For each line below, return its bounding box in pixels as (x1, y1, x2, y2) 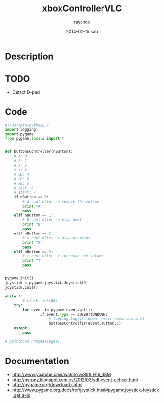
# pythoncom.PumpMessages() (5, 339, 62, 344)
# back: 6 (14, 186, 34, 191)
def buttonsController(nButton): (5, 149, 73, 154)
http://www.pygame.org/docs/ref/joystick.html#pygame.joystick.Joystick (12, 387, 159, 393)
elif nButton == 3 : (14, 249, 54, 254)
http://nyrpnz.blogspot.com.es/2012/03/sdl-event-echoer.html (12, 377, 138, 382)
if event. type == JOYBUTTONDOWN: (40, 312, 108, 317)
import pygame (5, 131, 34, 137)
